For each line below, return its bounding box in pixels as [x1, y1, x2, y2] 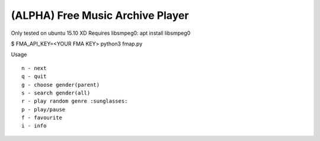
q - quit [21, 73, 47, 80]
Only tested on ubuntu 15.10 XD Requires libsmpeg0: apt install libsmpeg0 [11, 29, 191, 37]
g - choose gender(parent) [21, 81, 100, 88]
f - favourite [21, 114, 62, 121]
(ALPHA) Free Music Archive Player [11, 9, 189, 22]
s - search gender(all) [21, 89, 91, 96]
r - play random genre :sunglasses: [21, 98, 128, 104]
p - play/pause [21, 106, 66, 113]
